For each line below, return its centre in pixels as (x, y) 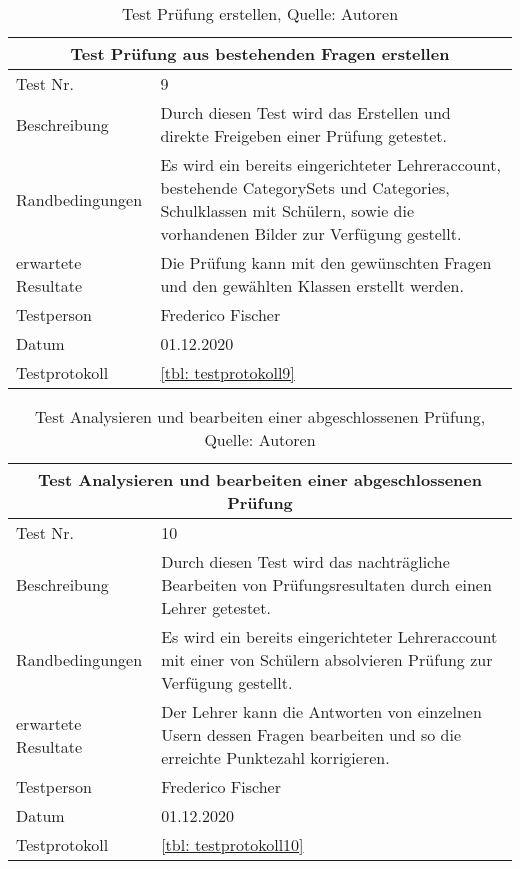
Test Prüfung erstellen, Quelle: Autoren (260, 13)
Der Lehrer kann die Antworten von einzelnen (321, 711)
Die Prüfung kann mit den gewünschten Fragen (326, 262)
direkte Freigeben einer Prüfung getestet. (303, 135)
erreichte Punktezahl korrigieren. (275, 757)
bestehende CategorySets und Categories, (305, 187)
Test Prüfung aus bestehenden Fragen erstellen (260, 53)
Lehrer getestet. (216, 607)
